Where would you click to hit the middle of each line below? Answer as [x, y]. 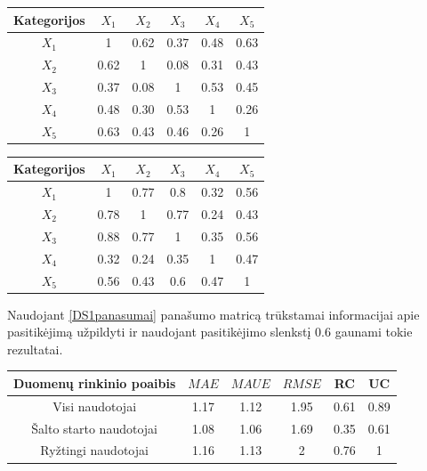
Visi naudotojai [95, 406]
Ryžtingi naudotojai [94, 450]
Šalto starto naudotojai [94, 428]
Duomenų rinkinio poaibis [95, 382]
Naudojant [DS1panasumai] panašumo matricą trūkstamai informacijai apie [213, 314]
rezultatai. [35, 349]
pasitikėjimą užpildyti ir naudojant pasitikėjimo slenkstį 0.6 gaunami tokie [210, 332]
